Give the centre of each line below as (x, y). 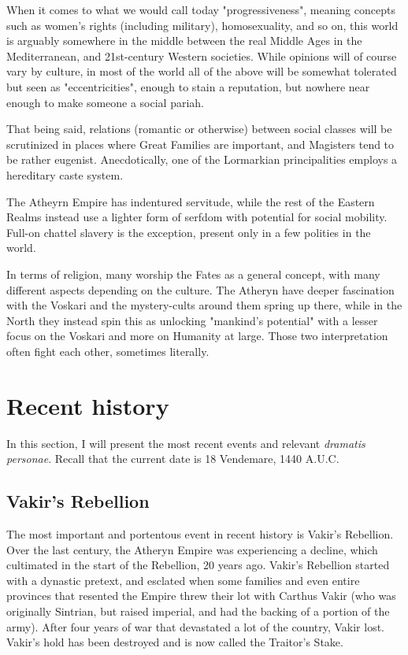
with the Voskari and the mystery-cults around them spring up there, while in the (204, 305)
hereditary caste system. (65, 174)
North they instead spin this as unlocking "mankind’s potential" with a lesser (192, 320)
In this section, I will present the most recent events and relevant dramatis (186, 443)
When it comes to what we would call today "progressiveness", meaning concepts (201, 9)
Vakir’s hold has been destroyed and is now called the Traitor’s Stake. (175, 642)
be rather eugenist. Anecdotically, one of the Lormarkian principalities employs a (202, 159)
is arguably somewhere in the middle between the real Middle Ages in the (184, 41)
